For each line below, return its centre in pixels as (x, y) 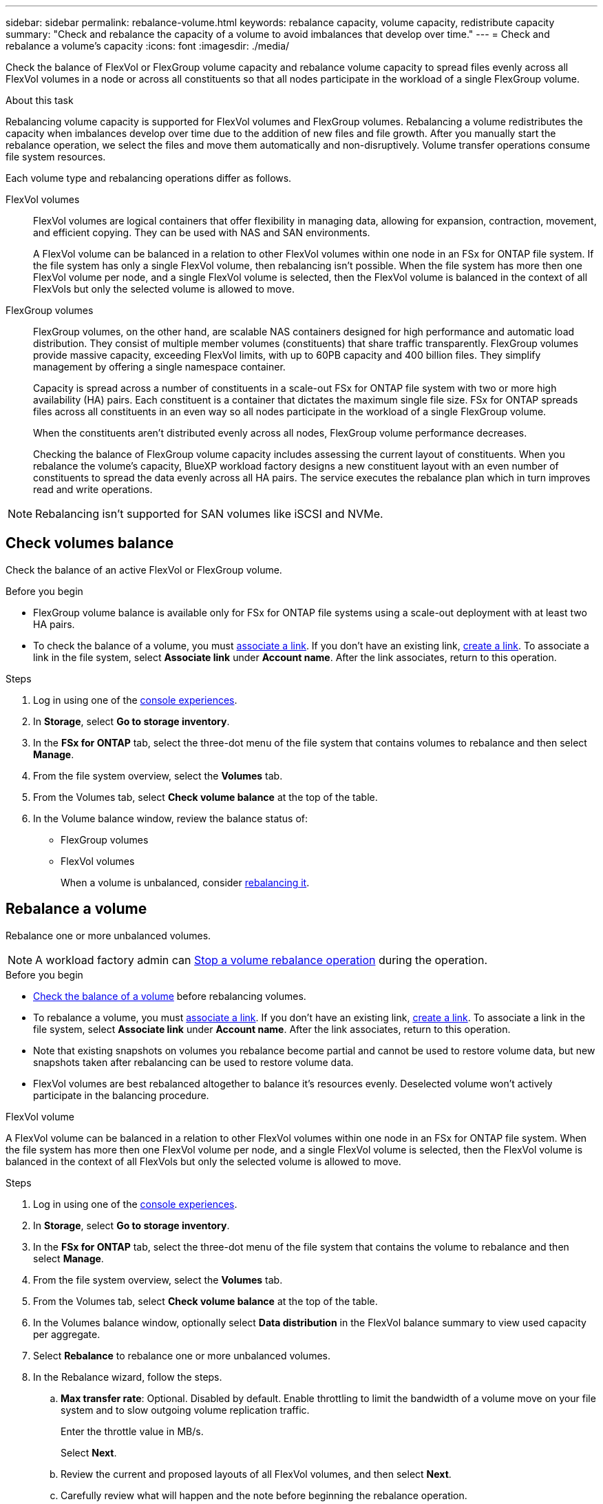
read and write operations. (93, 489)
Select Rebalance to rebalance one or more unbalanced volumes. (182, 1355)
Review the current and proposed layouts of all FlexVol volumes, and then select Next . (256, 1474)
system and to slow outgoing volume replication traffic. (185, 1410)
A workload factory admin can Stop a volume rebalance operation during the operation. (262, 960)
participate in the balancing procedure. (121, 1095)
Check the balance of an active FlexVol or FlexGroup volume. (144, 570)
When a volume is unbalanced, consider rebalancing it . (185, 882)
